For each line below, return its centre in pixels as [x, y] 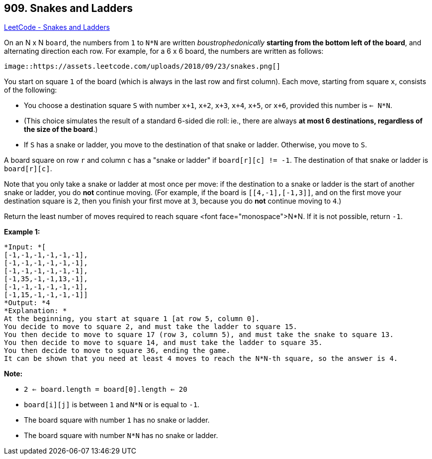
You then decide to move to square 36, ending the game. [117, 351]
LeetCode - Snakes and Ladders [57, 27]
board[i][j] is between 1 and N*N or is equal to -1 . [112, 405]
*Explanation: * [36, 311]
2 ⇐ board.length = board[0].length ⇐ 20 [106, 390]
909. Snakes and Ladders [68, 8]
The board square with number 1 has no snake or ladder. [117, 420]
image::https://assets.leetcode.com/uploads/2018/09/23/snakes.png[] [142, 66]
